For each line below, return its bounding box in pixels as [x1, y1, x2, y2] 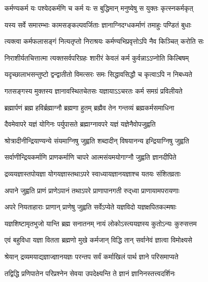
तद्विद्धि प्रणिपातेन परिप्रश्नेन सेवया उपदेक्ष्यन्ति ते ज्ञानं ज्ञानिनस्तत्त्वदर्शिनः [4, 268, 175, 278]
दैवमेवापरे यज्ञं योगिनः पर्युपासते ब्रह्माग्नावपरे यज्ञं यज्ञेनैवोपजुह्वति [4, 119, 156, 129]
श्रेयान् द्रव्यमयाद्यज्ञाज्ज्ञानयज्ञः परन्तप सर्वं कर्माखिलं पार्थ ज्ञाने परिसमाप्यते [4, 251, 178, 261]
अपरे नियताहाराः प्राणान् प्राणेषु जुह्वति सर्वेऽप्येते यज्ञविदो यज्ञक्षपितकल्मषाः [4, 202, 176, 212]
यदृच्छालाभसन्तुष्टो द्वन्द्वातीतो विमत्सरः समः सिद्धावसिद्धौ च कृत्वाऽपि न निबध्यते [4, 69, 192, 79]
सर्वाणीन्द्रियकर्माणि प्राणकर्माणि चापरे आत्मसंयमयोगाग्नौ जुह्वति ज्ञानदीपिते [4, 152, 176, 162]
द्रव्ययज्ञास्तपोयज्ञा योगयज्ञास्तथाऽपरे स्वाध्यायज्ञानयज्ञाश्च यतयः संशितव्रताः [4, 168, 181, 178]
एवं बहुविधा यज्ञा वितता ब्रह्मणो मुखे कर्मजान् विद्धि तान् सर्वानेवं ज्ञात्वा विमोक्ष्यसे [4, 235, 192, 245]
